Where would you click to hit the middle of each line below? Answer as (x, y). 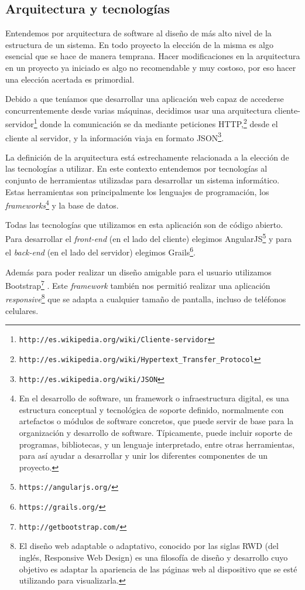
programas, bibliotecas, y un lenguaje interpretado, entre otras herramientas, (157, 444)
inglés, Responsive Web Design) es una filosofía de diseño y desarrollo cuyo (153, 557)
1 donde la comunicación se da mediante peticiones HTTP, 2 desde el (156, 123)
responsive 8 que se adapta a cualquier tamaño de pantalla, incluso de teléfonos (146, 298)
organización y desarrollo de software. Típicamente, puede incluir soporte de (156, 433)
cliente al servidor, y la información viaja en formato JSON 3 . (115, 137)
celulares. (22, 310)
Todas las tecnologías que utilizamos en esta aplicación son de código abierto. (144, 225)
